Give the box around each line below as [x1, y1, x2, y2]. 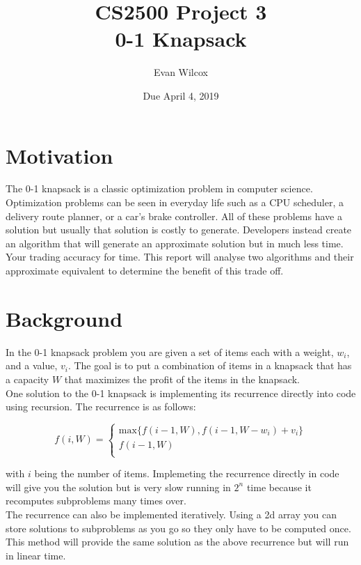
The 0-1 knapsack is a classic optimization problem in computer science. [6, 181, 313, 196]
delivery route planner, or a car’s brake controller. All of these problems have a [6, 208, 342, 223]
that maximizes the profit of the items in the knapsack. [64, 371, 300, 386]
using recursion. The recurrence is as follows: [6, 399, 196, 414]
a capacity [6, 371, 49, 386]
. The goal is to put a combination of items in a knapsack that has [67, 358, 352, 373]
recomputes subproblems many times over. [6, 493, 186, 508]
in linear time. [6, 548, 66, 562]
